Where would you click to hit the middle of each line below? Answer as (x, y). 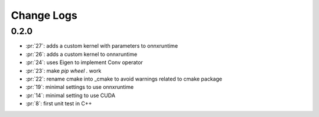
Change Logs (44, 15)
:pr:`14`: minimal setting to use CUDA (70, 95)
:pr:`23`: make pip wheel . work (64, 71)
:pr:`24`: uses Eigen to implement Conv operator (84, 62)
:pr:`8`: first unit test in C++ (59, 103)
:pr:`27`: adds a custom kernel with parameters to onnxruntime (102, 46)
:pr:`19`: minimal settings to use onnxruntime (80, 87)
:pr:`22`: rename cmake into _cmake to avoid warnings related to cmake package (124, 79)
